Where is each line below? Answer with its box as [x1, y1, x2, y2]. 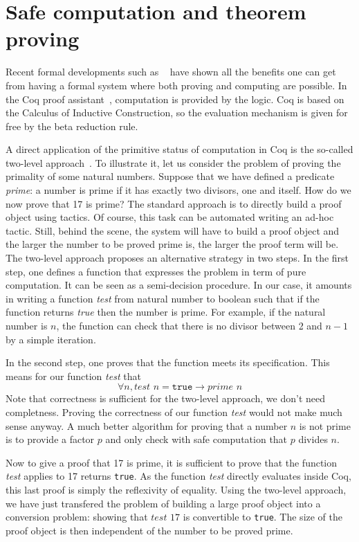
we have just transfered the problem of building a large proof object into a [6, 496, 321, 510]
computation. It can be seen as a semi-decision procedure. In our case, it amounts [6, 278, 352, 292]
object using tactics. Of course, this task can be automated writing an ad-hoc [6, 210, 334, 224]
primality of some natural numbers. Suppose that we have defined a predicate [6, 169, 335, 183]
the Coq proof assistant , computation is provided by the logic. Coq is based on [6, 91, 344, 106]
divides [298, 432, 328, 446]
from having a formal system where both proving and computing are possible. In [6, 78, 347, 92]
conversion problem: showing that [6, 509, 148, 524]
